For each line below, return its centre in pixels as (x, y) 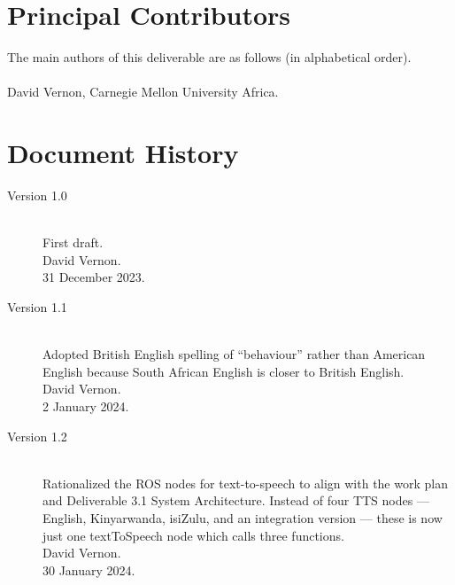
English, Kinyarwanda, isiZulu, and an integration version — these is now (243, 517)
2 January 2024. (86, 406)
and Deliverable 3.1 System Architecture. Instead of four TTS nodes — (236, 500)
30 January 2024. (89, 569)
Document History (123, 153)
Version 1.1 (37, 307)
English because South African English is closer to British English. (224, 371)
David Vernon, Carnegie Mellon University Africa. (143, 92)
